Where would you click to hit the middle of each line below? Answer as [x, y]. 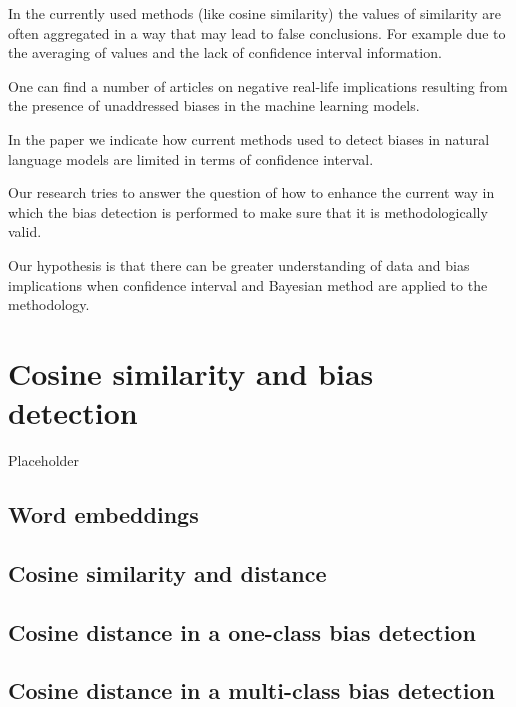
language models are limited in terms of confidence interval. [191, 158]
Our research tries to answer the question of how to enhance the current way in [251, 192]
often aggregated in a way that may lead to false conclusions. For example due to [257, 32]
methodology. [49, 304]
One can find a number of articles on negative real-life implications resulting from [258, 85]
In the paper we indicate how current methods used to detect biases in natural [249, 138]
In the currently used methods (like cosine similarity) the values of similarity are [254, 13]
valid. [25, 231]
